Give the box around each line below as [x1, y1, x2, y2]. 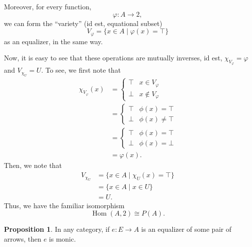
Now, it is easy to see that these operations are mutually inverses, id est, [4, 53, 223, 63]
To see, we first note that [45, 65, 121, 75]
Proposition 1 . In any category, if [4, 224, 110, 234]
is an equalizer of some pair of [141, 224, 231, 234]
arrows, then [4, 233, 41, 244]
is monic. [49, 233, 76, 244]
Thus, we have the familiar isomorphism [4, 200, 125, 210]
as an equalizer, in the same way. [4, 36, 103, 46]
